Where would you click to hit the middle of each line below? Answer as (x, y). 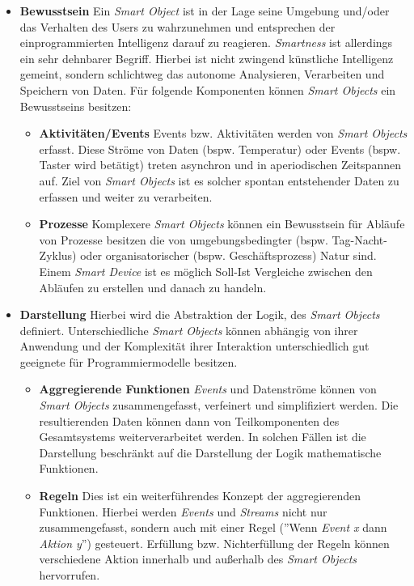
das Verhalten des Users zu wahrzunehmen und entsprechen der (177, 26)
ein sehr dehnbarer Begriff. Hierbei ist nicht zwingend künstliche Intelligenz (207, 58)
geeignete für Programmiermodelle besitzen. (129, 361)
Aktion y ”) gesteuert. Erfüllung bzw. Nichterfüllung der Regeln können (214, 543)
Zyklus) (58, 255)
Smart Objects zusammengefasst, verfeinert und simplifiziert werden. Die (219, 405)
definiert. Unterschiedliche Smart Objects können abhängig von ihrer (189, 330)
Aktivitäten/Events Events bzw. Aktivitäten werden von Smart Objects (223, 133)
